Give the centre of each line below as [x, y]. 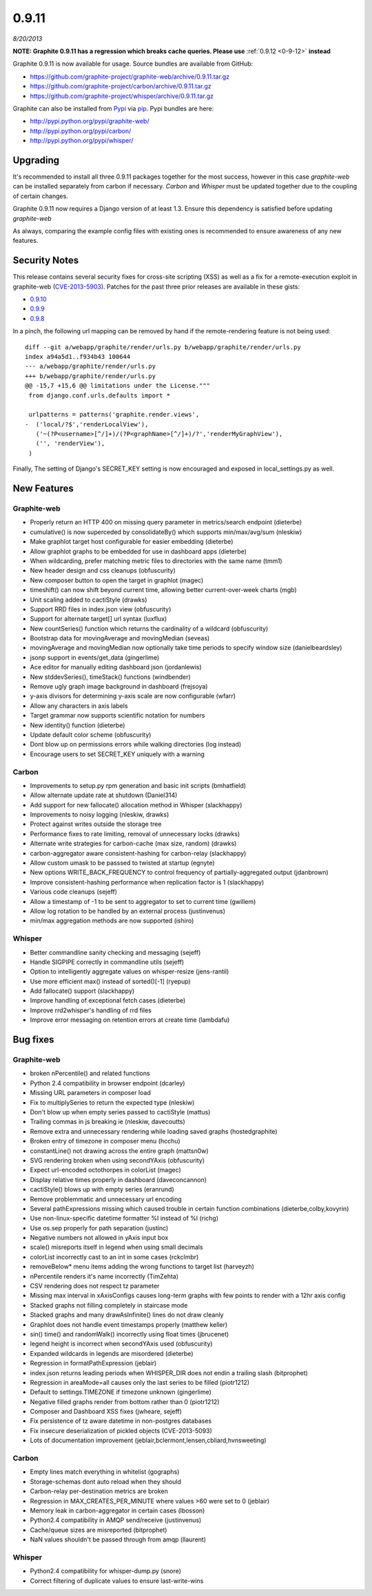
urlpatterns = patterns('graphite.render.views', [114, 415]
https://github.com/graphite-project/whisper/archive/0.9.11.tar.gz [122, 96]
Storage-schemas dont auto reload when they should [106, 1481]
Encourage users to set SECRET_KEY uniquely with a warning [117, 754]
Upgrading [36, 160]
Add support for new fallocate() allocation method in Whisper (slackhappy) [136, 805]
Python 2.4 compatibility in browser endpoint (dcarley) [107, 1083]
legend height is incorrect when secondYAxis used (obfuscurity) [121, 1344]
